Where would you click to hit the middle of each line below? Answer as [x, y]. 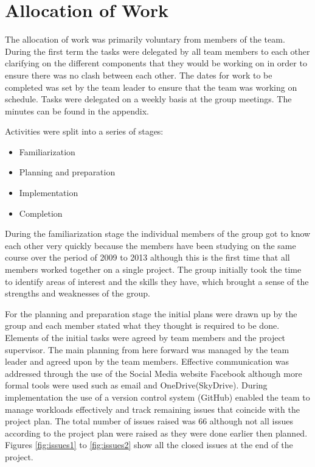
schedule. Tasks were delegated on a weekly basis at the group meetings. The [148, 99]
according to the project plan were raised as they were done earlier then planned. [156, 433]
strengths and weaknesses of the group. [78, 293]
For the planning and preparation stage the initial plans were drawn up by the [151, 313]
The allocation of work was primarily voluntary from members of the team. [145, 39]
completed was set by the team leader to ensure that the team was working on [151, 87]
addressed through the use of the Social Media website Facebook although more [154, 373]
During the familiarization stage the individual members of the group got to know [158, 233]
